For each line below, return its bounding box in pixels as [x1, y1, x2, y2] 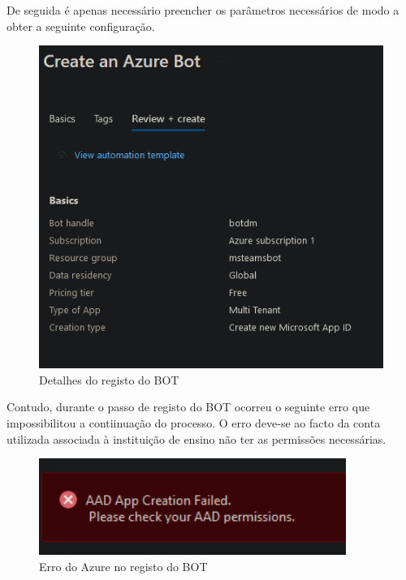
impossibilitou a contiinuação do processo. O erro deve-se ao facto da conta [6, 415, 381, 432]
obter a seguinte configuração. [6, 17, 155, 34]
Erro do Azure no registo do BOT [39, 557, 208, 574]
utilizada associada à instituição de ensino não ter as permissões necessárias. [6, 430, 387, 447]
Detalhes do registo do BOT [39, 371, 179, 388]
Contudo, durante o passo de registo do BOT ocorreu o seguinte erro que [6, 398, 370, 415]
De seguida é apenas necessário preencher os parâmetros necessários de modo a [6, 2, 400, 18]
